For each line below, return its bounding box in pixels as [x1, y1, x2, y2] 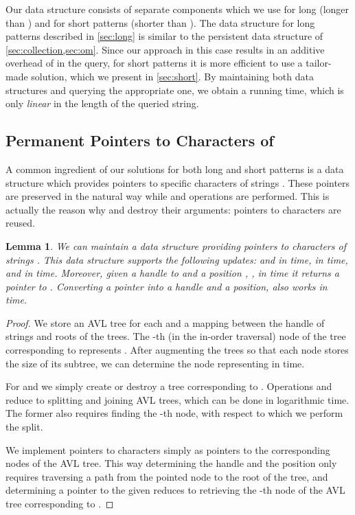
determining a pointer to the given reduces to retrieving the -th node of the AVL [5, 483, 345, 497]
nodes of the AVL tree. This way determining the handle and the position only [5, 456, 337, 470]
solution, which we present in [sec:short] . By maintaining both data [31, 69, 314, 83]
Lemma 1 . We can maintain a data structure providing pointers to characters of [5, 238, 346, 253]
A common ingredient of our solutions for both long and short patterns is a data [5, 161, 344, 176]
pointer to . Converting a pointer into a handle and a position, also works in [5, 279, 328, 293]
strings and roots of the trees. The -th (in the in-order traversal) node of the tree [5, 329, 346, 343]
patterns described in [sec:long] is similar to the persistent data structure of [5, 29, 323, 43]
